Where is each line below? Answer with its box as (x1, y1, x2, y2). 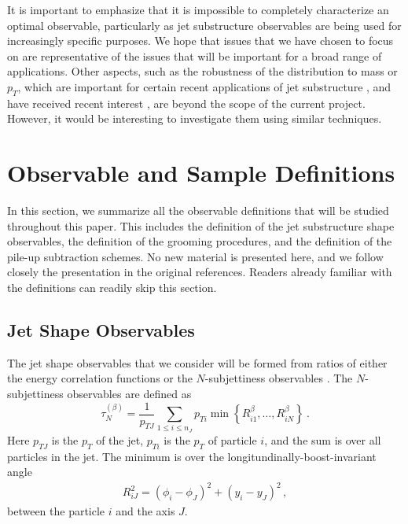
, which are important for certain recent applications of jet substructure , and (17, 78, 391, 94)
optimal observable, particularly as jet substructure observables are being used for (7, 17, 402, 33)
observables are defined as (67, 386, 192, 402)
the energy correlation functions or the (7, 370, 193, 386)
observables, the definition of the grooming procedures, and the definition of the (7, 233, 392, 249)
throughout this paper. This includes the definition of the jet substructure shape (7, 217, 395, 234)
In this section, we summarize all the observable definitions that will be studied (7, 202, 389, 219)
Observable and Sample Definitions (7, 157, 395, 189)
